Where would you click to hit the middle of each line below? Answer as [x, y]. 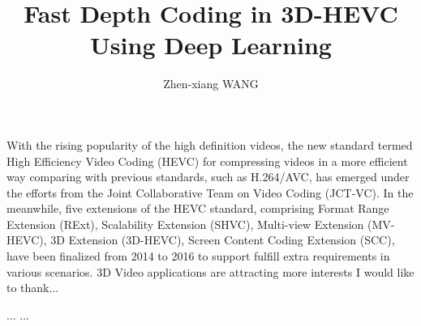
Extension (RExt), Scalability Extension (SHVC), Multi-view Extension [185, 224]
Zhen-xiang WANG [211, 84]
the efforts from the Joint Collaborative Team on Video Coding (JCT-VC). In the [210, 192]
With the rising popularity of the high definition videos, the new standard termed [210, 144]
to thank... [33, 288]
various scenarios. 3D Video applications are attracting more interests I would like [210, 271]
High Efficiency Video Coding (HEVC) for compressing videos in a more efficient [207, 161]
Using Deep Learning [211, 45]
